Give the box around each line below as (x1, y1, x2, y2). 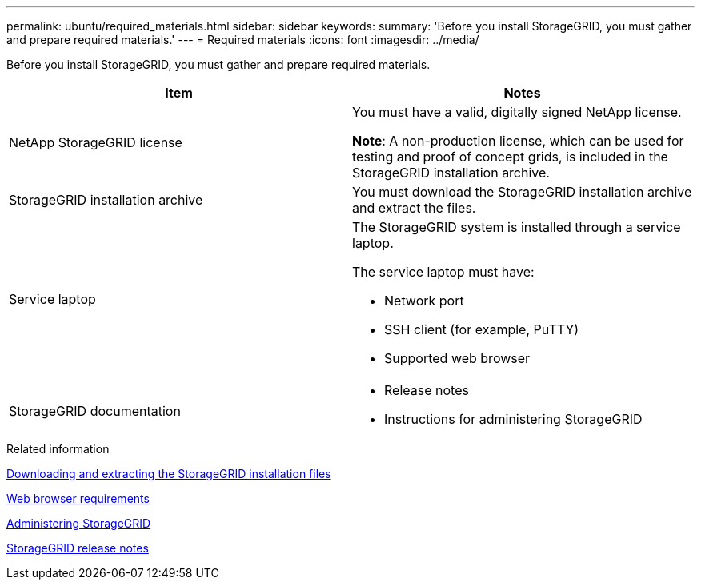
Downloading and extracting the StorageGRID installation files (6, 467, 331, 480)
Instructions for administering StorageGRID (384, 411, 643, 427)
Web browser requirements (6, 492, 150, 505)
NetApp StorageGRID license (9, 134, 182, 150)
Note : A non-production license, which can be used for (352, 133, 684, 149)
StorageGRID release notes (6, 541, 149, 555)
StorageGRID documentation (9, 403, 181, 419)
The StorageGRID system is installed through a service (352, 219, 681, 235)
